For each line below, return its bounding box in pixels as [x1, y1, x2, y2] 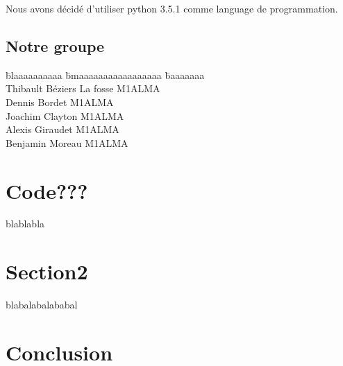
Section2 [6, 257, 88, 286]
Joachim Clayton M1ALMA [6, 108, 124, 123]
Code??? [6, 176, 88, 204]
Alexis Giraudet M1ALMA [6, 122, 119, 137]
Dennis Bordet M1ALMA [6, 94, 114, 109]
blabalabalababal [6, 297, 78, 312]
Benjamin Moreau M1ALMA [6, 135, 128, 150]
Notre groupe [6, 35, 105, 56]
